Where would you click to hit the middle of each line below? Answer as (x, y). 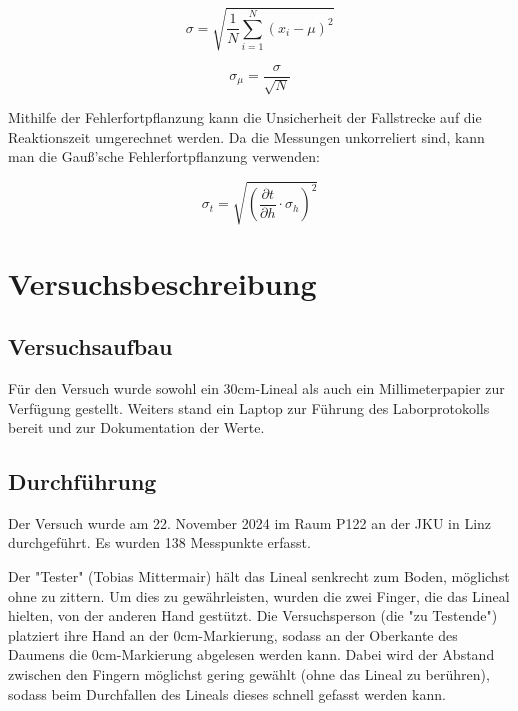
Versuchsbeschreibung (162, 282)
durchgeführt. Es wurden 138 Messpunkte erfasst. (159, 542)
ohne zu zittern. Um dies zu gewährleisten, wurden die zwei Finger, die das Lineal (259, 595)
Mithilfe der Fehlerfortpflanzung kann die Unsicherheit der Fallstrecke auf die (245, 117)
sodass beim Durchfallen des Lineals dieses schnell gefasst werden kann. (227, 693)
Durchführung (82, 481)
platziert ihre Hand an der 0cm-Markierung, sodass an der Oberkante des (233, 634)
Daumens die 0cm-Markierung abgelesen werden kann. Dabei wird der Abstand (251, 654)
